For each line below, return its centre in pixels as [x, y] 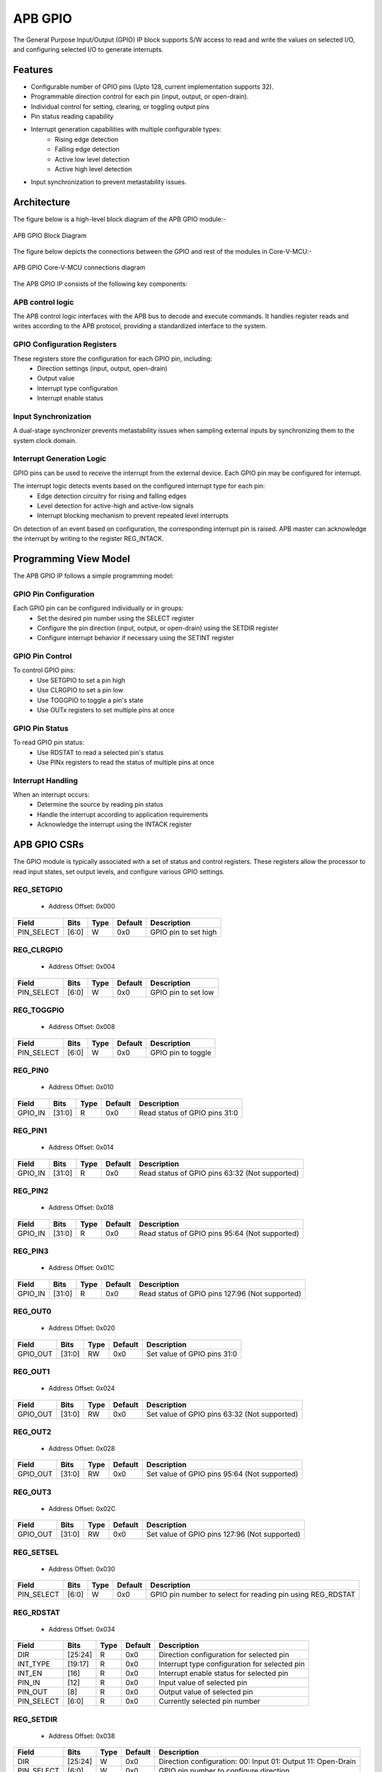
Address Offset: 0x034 [82, 1629]
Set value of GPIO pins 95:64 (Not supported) [222, 1474]
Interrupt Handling [45, 780]
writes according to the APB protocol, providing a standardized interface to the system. [140, 326]
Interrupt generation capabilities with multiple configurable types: [126, 129]
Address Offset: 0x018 [81, 1208]
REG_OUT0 [33, 1311]
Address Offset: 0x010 [81, 1087]
